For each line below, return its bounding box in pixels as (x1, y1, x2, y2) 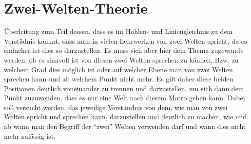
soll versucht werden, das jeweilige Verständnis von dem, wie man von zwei (4, 102, 228, 112)
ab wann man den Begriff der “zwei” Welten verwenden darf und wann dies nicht (4, 121, 246, 131)
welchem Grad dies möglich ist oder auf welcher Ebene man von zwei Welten (4, 64, 233, 74)
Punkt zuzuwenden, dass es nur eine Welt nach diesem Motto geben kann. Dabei (4, 93, 245, 103)
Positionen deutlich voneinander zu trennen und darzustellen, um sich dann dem (4, 83, 244, 93)
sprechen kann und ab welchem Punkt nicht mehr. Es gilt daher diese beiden (4, 74, 233, 84)
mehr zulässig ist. (4, 130, 56, 141)
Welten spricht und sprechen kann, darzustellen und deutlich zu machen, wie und (4, 112, 247, 122)
